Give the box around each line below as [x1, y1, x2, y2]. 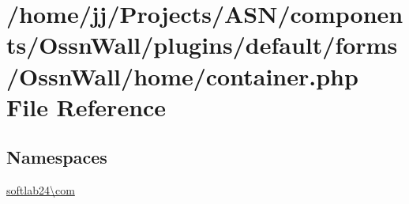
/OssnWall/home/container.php [6, 59, 358, 92]
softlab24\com [6, 182, 75, 198]
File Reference [6, 90, 167, 123]
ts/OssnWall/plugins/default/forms [6, 28, 398, 61]
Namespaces [6, 145, 107, 169]
